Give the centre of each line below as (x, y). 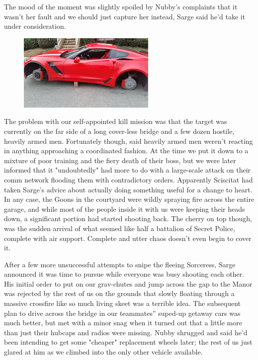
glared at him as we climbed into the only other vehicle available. (103, 352)
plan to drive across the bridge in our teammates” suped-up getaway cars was (122, 313)
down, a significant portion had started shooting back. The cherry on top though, (128, 218)
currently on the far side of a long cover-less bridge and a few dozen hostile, (119, 131)
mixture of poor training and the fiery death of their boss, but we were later (120, 160)
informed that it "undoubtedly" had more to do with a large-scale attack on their (128, 170)
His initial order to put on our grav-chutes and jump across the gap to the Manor (128, 283)
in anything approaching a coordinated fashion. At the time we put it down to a (126, 150)
